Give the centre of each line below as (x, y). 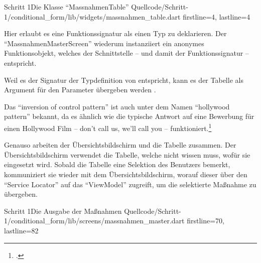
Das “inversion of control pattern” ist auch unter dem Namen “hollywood (117, 106)
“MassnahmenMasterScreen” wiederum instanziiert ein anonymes (104, 43)
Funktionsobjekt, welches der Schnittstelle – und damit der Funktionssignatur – (126, 53)
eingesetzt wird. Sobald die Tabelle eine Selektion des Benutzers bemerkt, (117, 164)
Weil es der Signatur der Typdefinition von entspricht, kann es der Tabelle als (124, 80)
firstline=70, (206, 221)
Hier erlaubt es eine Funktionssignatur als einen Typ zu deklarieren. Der (115, 33)
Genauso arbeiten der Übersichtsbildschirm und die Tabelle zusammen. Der (120, 145)
